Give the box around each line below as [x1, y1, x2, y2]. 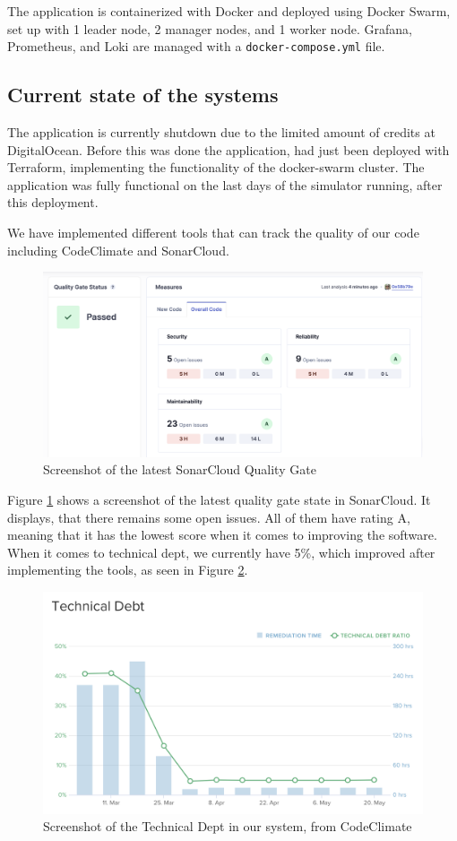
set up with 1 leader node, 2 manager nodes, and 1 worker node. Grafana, [7, 19, 412, 38]
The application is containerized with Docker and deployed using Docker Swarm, [7, 2, 451, 20]
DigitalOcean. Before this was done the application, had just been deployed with [7, 140, 450, 159]
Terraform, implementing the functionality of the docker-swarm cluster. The [7, 158, 425, 177]
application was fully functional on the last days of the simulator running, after [7, 175, 443, 194]
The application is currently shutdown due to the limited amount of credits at [7, 123, 435, 142]
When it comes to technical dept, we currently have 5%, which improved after [7, 542, 435, 561]
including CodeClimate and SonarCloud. [7, 240, 229, 259]
